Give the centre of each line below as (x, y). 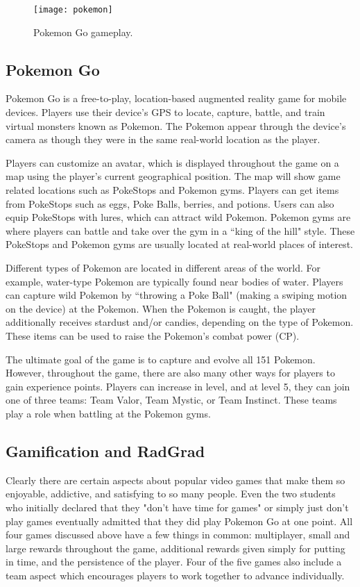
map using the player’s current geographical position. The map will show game (173, 176)
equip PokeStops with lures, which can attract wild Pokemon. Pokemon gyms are (178, 217)
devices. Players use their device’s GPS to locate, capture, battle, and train (165, 112)
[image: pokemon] (73, 10)
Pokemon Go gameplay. (83, 32)
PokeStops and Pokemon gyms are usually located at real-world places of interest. (180, 244)
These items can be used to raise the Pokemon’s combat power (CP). (153, 335)
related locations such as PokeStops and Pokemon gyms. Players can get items (172, 190)
